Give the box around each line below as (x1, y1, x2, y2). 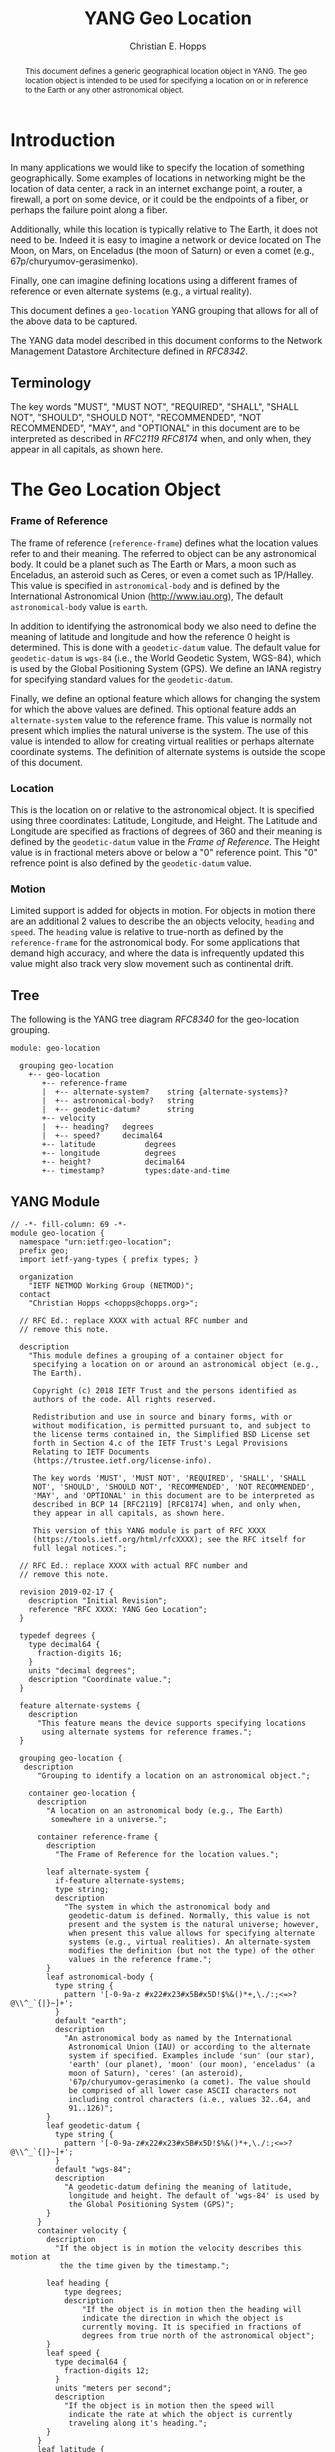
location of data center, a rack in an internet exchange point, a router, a (10, 183, 303, 195)
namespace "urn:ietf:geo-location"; (19, 1237, 172, 1247)
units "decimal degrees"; (28, 1666, 137, 1676)
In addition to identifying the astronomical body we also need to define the (10, 620, 317, 632)
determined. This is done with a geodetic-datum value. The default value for (10, 641, 321, 653)
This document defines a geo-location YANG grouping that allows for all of (10, 305, 319, 317)
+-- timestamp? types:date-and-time (41, 1166, 230, 1176)
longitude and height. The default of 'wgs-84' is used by (68, 2191, 320, 2201)
